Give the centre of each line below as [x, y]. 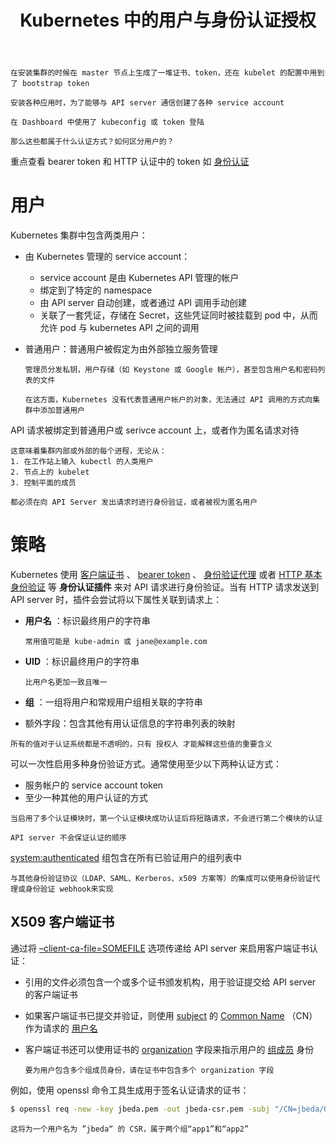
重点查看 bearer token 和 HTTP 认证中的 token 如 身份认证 [130, 162]
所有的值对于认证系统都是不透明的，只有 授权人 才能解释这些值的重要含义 [141, 744]
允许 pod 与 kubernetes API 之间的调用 [119, 328]
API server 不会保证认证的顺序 [68, 838]
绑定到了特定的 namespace [96, 290]
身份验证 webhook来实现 [69, 889]
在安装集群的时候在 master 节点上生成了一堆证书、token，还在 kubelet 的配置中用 [164, 73]
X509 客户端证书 [62, 922]
